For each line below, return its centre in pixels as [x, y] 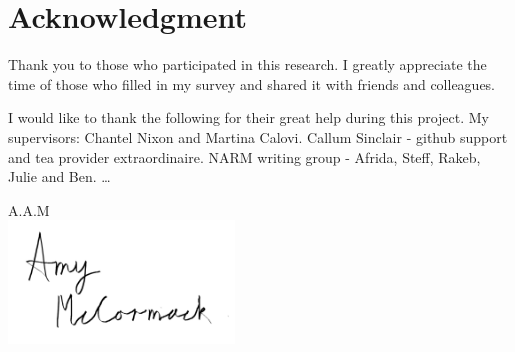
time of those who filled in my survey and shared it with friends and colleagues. [252, 83]
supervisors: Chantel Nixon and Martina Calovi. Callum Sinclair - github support [258, 136]
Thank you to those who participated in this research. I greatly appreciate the [247, 64]
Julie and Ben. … [59, 176]
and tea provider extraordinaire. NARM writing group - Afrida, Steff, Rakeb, [244, 156]
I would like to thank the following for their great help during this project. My [248, 117]
